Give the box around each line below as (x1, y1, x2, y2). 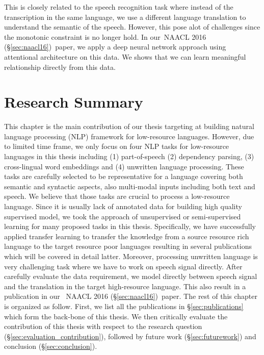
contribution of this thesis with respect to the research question (4, 321, 202, 332)
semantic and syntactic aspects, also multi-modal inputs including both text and (4, 181, 255, 191)
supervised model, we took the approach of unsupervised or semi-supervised (4, 211, 241, 221)
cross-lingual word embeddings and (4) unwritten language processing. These (4, 161, 244, 171)
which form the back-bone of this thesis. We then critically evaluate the (4, 311, 228, 321)
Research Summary (4, 91, 143, 112)
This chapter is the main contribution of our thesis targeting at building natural (4, 121, 254, 132)
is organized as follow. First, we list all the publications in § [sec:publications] (4, 300, 244, 311)
